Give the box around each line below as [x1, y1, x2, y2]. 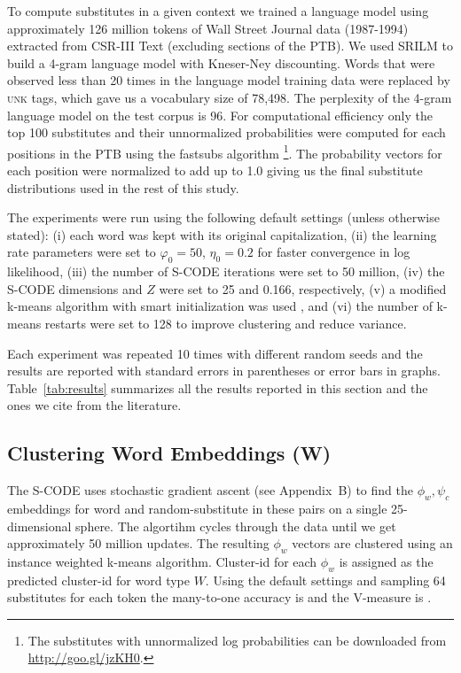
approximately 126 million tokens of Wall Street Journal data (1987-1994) [7, 19, 409, 37]
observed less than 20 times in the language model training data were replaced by [7, 71, 450, 89]
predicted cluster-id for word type [7, 570, 190, 589]
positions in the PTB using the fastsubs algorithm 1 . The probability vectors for [7, 141, 442, 162]
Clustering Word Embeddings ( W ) [7, 439, 332, 467]
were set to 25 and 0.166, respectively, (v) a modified [159, 279, 447, 298]
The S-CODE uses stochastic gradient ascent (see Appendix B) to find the [7, 481, 413, 499]
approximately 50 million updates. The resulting [7, 534, 270, 553]
